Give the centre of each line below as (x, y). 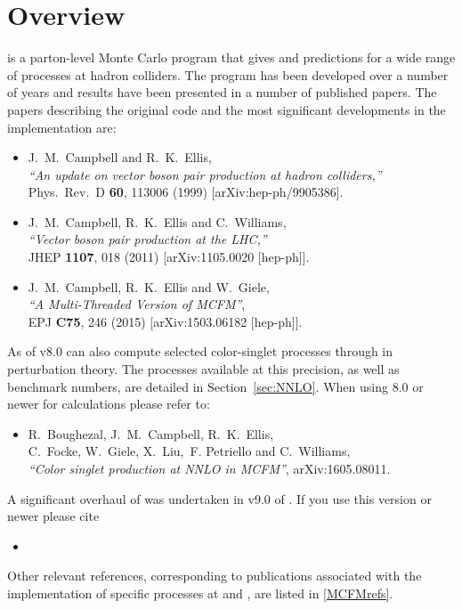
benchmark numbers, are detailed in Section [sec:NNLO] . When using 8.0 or (215, 386)
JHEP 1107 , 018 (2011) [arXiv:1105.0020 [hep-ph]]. (169, 257)
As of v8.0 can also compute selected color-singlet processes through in (200, 351)
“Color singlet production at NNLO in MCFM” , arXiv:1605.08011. (209, 468)
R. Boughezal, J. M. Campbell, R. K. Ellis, (151, 433)
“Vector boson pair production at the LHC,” (147, 239)
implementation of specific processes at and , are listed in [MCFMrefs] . (200, 593)
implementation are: (62, 127)
